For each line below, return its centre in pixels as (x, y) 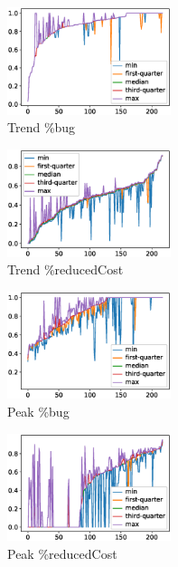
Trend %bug (42, 127)
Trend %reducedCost (66, 269)
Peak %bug (38, 412)
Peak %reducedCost (62, 553)
